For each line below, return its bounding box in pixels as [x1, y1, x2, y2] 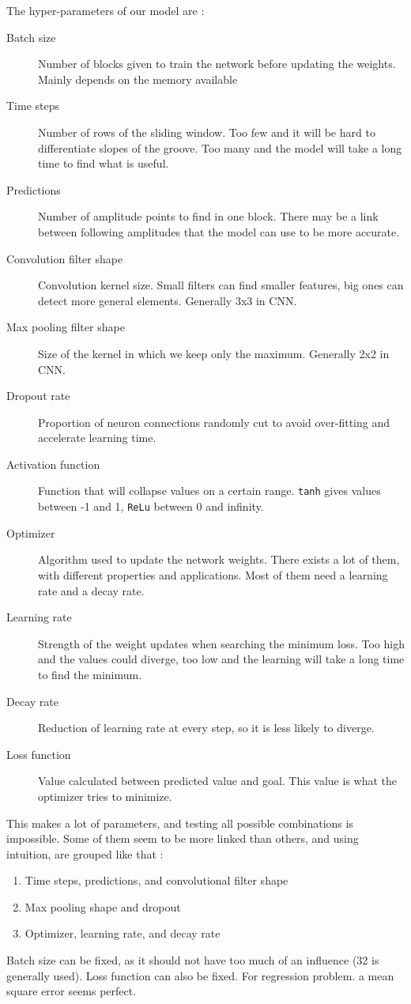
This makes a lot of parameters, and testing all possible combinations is [6, 814, 353, 831]
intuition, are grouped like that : [6, 845, 164, 862]
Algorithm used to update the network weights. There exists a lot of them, [38, 551, 400, 568]
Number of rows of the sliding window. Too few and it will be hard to [38, 123, 375, 140]
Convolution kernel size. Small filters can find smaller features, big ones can [38, 277, 404, 293]
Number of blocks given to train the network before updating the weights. [38, 55, 396, 72]
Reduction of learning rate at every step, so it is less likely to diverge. [38, 719, 375, 736]
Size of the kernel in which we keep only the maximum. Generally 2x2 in [38, 345, 390, 361]
